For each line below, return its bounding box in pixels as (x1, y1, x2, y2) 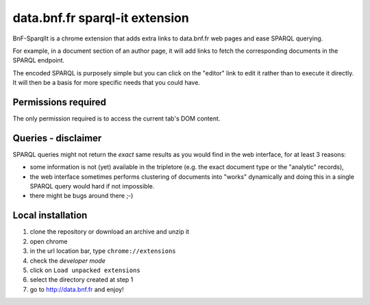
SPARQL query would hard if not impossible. (29, 182, 155, 191)
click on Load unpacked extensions (29, 266, 140, 274)
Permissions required (12, 96, 106, 108)
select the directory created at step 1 (29, 276, 134, 284)
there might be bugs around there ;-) (29, 192, 134, 200)
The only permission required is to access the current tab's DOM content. (12, 114, 221, 123)
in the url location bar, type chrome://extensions (29, 247, 176, 255)
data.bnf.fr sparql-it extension (12, 10, 190, 25)
